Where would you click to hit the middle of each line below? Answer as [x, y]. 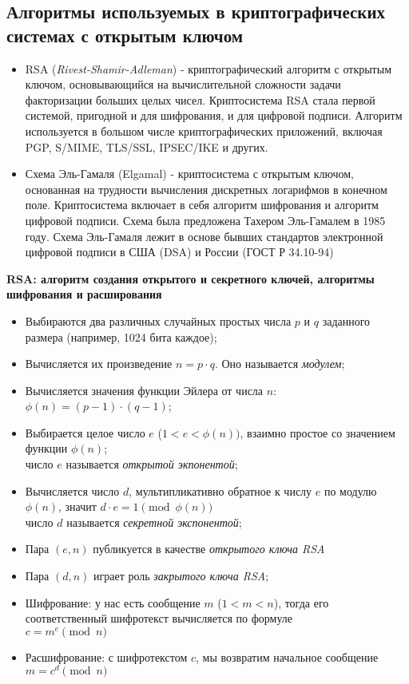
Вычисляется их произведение [99, 364]
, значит [77, 506]
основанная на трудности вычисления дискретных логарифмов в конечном [206, 189]
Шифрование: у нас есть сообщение [113, 602]
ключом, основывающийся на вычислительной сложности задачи [183, 84]
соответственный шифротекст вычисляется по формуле [159, 618]
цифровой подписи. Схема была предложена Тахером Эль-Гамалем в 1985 [205, 220]
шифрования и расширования [84, 294]
